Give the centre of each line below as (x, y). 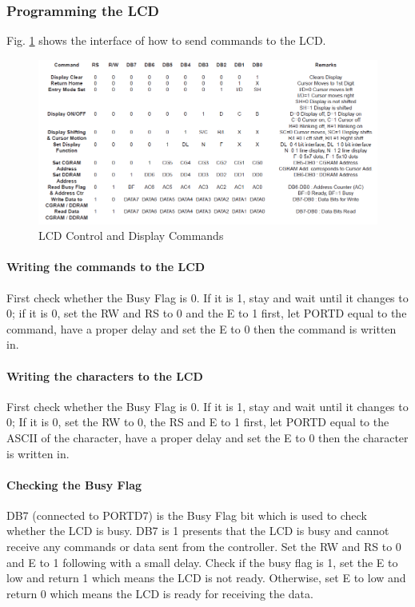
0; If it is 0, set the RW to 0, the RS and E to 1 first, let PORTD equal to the (198, 422)
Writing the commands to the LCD (106, 267)
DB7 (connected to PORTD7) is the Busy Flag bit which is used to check (187, 515)
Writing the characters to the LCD (105, 375)
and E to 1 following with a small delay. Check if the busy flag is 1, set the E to (202, 562)
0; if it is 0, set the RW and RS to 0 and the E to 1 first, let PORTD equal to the (207, 313)
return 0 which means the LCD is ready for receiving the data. (160, 593)
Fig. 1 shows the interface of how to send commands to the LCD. (166, 40)
